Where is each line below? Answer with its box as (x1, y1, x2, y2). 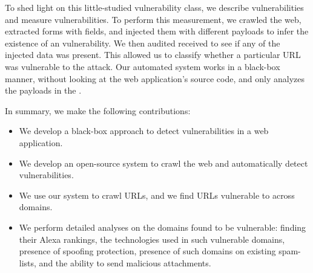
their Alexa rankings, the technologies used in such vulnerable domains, (19, 233, 285, 245)
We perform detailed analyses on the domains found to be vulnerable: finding (19, 220, 306, 233)
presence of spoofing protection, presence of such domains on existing (19, 245, 276, 257)
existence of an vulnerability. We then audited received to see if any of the (5, 36, 280, 49)
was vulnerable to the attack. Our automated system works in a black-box (5, 60, 280, 72)
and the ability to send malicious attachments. (39, 256, 211, 269)
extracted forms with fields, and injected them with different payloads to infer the (5, 25, 309, 37)
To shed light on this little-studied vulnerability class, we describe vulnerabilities (5, 1, 304, 13)
